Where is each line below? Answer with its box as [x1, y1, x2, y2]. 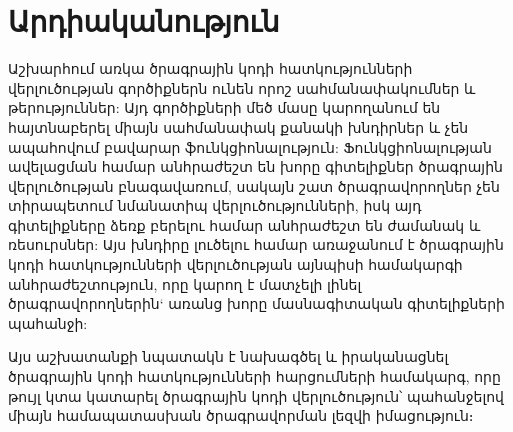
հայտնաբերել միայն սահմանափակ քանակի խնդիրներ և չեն [8, 116, 469, 137]
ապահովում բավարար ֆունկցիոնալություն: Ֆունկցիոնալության [8, 136, 492, 157]
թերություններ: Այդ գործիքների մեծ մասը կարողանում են [8, 97, 441, 118]
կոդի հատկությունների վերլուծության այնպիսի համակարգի [8, 254, 463, 275]
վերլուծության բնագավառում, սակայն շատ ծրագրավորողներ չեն [8, 175, 500, 196]
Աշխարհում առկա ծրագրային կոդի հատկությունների [8, 58, 413, 79]
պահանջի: [8, 312, 88, 333]
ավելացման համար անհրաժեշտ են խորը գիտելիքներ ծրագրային [8, 156, 503, 177]
